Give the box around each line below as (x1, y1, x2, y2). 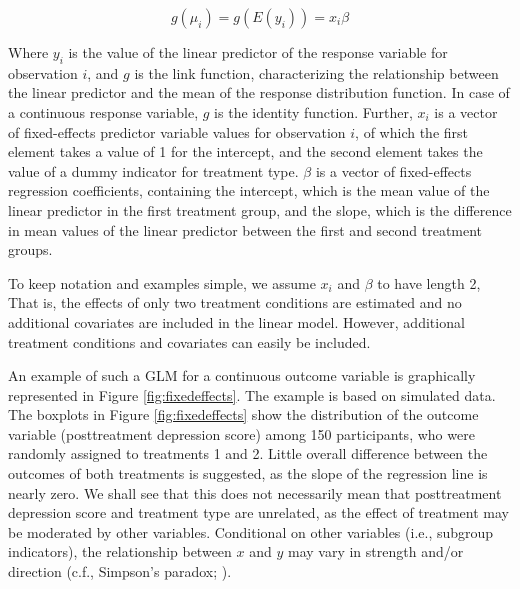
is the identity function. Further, (214, 101, 413, 122)
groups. (8, 239, 53, 260)
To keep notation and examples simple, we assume (8, 272, 316, 293)
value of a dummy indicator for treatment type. (8, 160, 299, 181)
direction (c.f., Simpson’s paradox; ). (8, 561, 232, 582)
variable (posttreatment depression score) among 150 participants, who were (8, 423, 475, 444)
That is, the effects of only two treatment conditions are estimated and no (8, 292, 462, 313)
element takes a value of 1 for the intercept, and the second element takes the (8, 141, 483, 162)
